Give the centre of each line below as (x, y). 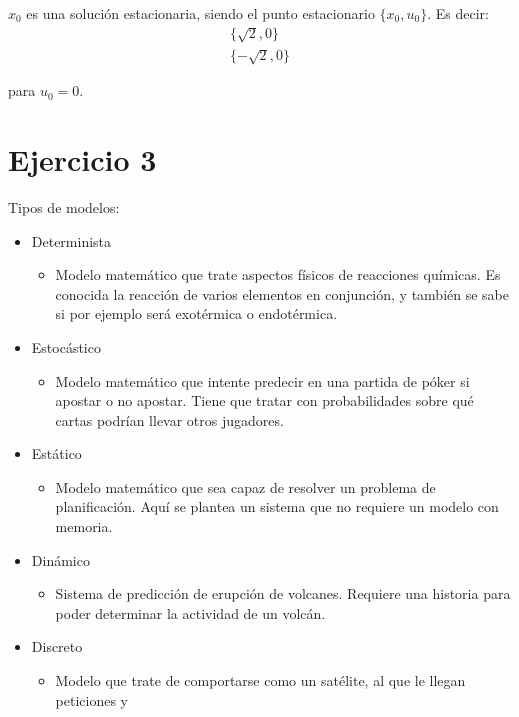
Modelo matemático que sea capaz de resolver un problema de (245, 486)
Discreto (57, 646)
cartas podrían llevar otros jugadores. (169, 419)
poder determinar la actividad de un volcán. (190, 612)
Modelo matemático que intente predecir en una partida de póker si (262, 380)
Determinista (71, 240)
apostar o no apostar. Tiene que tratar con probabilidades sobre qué (264, 400)
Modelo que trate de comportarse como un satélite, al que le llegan (260, 680)
